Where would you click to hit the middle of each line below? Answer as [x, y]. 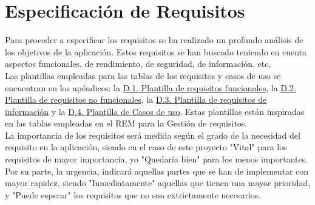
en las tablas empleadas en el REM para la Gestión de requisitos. [126, 123]
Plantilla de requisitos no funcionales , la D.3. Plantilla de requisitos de [136, 99]
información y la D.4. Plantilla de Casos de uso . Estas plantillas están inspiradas [155, 111]
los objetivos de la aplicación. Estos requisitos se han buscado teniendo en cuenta [156, 51]
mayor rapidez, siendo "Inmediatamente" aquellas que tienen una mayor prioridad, [158, 183]
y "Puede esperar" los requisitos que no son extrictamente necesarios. [133, 194]
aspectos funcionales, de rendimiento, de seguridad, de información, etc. [138, 64]
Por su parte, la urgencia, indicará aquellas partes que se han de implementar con [157, 171]
